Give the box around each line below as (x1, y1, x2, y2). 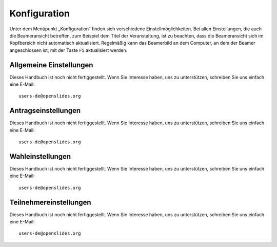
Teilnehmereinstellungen (9, 198, 92, 206)
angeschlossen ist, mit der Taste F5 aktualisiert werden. (9, 47, 128, 53)
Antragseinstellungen (9, 106, 81, 115)
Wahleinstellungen (9, 152, 71, 161)
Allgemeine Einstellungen (9, 61, 93, 69)
